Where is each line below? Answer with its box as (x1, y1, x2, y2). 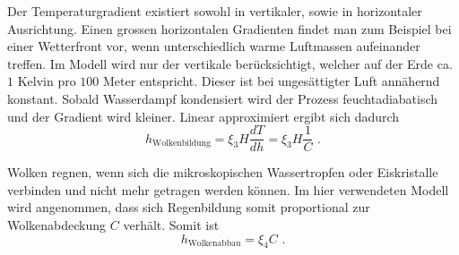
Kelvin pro (17, 72, 76, 90)
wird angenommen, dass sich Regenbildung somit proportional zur (7, 198, 370, 217)
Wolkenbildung (152, 139, 211, 149)
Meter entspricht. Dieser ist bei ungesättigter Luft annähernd (102, 72, 440, 90)
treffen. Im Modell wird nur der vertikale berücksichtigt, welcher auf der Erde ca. (7, 54, 453, 72)
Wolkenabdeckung (7, 216, 107, 234)
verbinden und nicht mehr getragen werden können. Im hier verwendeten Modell (7, 180, 449, 199)
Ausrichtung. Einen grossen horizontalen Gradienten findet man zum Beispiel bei (7, 19, 452, 38)
